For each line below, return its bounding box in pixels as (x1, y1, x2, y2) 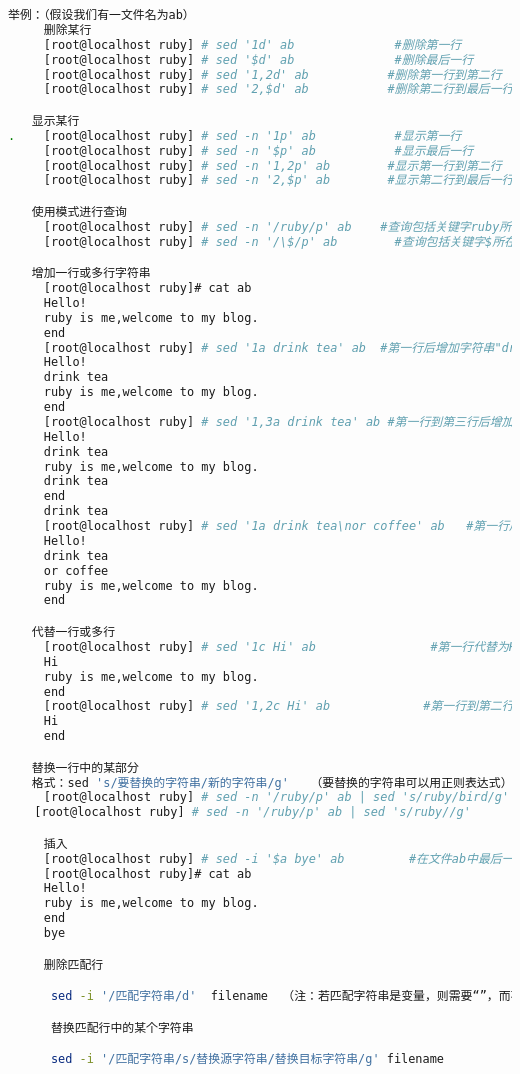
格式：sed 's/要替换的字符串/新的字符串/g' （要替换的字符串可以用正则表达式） (31, 775, 513, 790)
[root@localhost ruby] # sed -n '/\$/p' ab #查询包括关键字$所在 (43, 234, 516, 249)
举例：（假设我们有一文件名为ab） (8, 8, 195, 22)
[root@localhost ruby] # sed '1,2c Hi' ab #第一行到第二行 (43, 699, 514, 714)
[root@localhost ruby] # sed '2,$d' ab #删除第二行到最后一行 (43, 82, 514, 97)
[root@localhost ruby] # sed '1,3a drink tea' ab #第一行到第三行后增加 (43, 414, 514, 429)
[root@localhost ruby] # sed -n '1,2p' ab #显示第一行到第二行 (43, 158, 502, 173)
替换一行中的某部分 (31, 760, 139, 775)
